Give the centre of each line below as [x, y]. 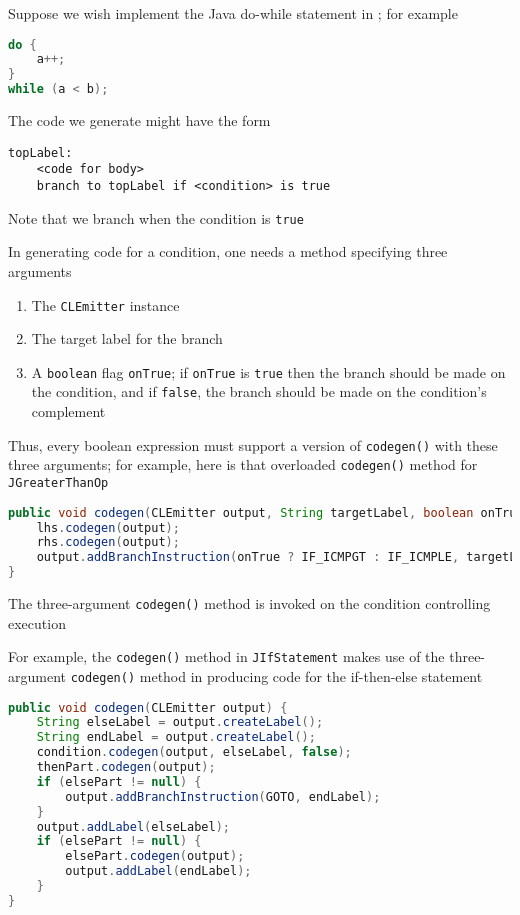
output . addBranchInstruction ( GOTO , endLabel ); [223, 796]
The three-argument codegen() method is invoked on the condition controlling [249, 603]
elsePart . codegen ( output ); [155, 856]
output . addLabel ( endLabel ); [158, 871]
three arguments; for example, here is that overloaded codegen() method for [243, 464]
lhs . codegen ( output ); [108, 527]
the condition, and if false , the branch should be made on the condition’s [259, 391]
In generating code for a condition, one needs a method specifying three [228, 251]
